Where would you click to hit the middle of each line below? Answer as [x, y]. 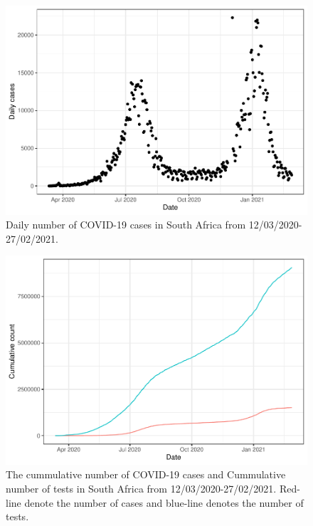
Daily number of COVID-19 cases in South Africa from [126, 225]
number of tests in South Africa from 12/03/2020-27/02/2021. [141, 489]
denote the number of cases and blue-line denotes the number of [164, 502]
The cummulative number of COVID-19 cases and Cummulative [146, 474]
